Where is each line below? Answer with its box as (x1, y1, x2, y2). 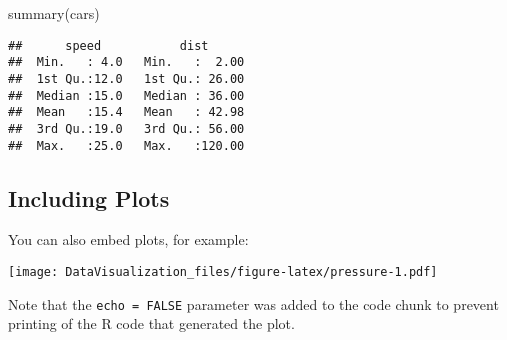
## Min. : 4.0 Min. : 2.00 (8, 55, 245, 70)
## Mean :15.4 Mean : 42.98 (8, 105, 245, 120)
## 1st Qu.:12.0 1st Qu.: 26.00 (8, 71, 245, 86)
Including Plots (8, 182, 170, 213)
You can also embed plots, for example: (8, 229, 249, 250)
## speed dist (8, 38, 209, 53)
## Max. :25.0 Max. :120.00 (8, 138, 245, 153)
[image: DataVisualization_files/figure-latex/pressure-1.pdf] (8, 264, 438, 279)
